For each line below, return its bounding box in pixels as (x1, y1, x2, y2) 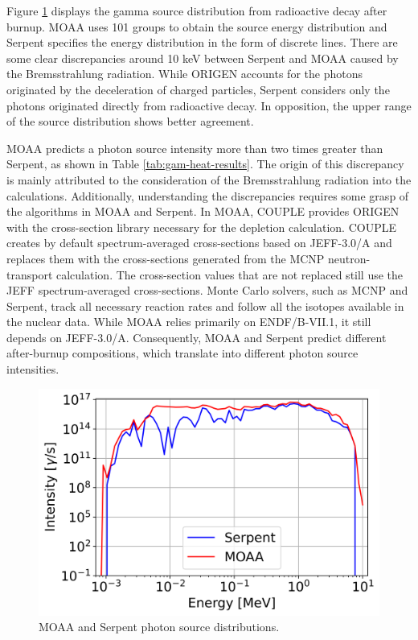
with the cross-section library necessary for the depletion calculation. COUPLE (6, 218, 396, 235)
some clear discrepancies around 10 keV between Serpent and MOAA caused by (6, 49, 399, 66)
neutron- (328, 250, 371, 266)
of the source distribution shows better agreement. (6, 113, 254, 130)
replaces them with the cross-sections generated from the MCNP (6, 250, 325, 266)
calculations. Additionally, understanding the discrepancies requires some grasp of (6, 187, 409, 204)
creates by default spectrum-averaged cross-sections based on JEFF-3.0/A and (6, 234, 392, 251)
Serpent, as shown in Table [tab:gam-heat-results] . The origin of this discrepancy (6, 155, 404, 172)
